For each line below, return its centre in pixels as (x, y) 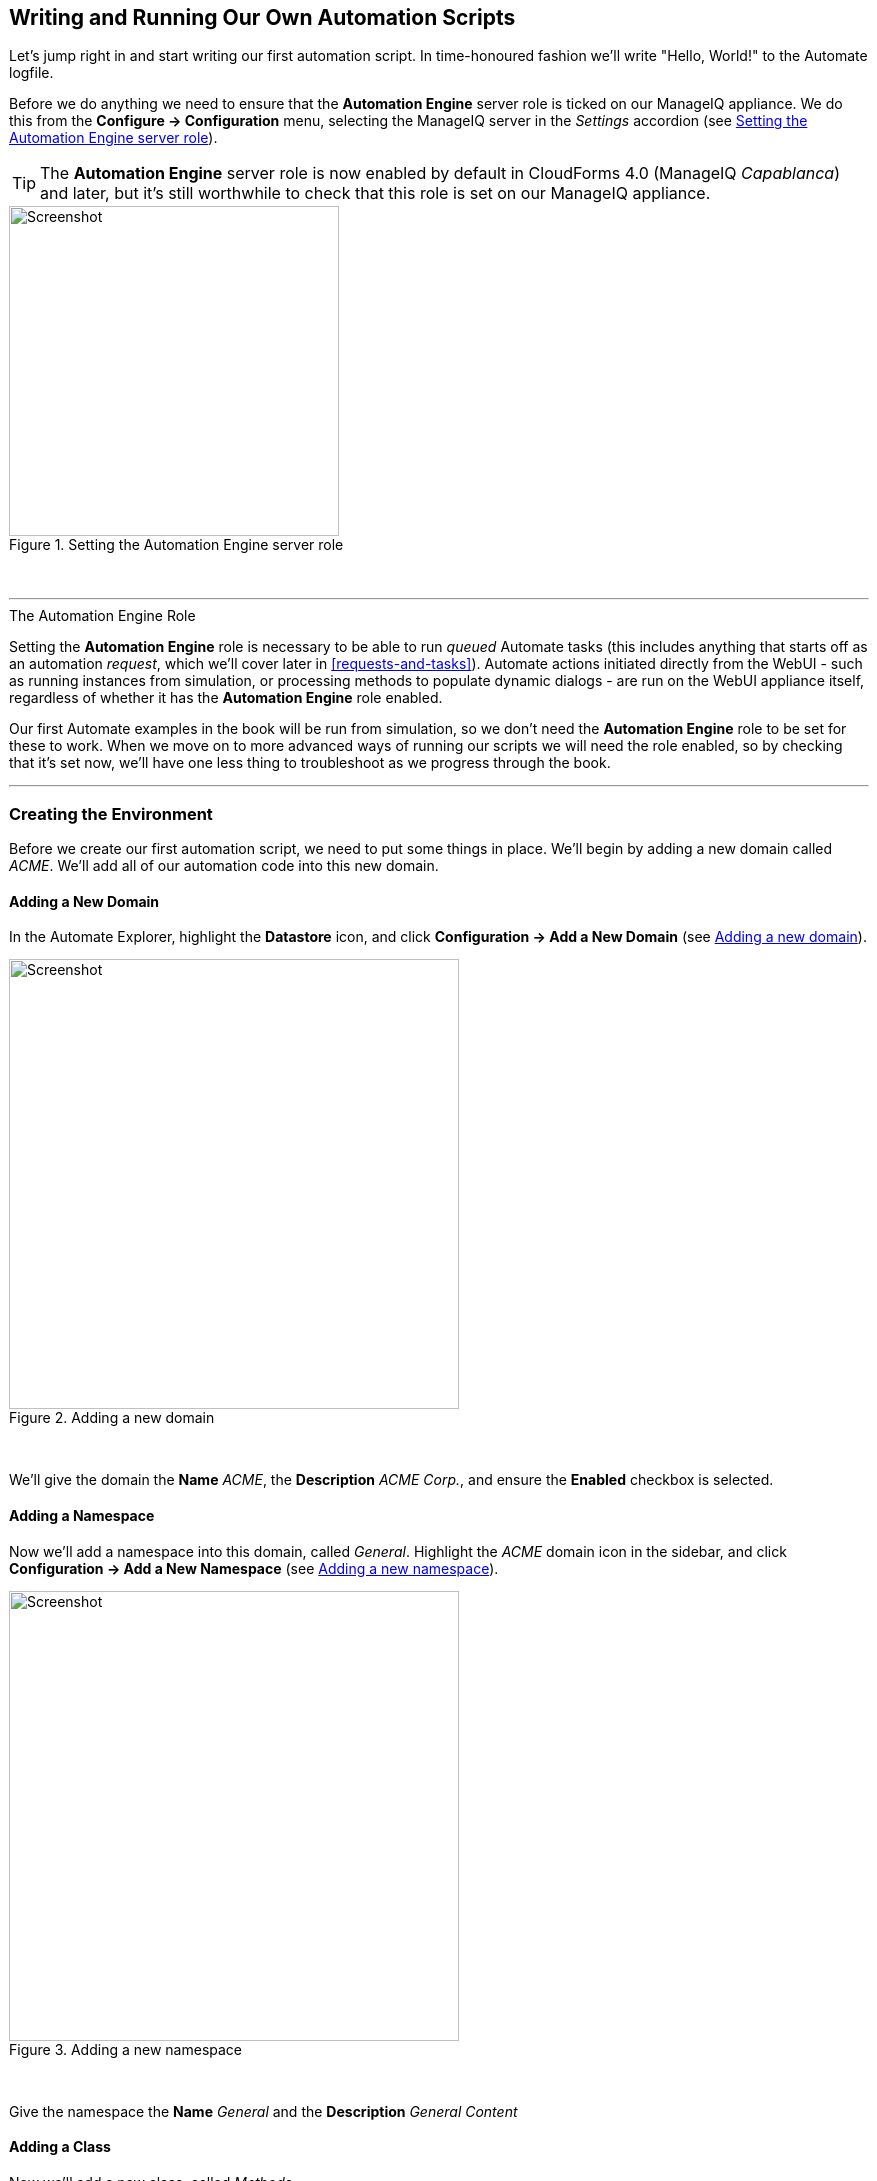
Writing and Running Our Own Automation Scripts (262, 17)
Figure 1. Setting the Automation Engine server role (176, 545)
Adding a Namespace (82, 1515)
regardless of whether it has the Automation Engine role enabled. (226, 698)
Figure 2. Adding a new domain (112, 1418)
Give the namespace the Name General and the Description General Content (263, 2111)
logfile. (31, 73)
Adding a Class (60, 2147)
